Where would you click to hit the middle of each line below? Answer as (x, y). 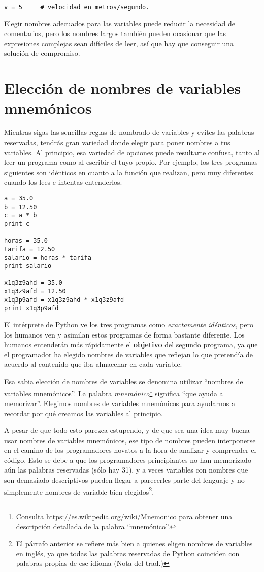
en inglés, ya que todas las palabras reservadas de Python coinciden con (128, 553)
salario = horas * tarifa (48, 258)
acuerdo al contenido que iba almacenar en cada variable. (93, 364)
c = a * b (21, 215)
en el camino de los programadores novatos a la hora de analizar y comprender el (130, 450)
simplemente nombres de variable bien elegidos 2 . (79, 491)
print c (17, 224)
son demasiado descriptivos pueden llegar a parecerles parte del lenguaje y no (124, 480)
